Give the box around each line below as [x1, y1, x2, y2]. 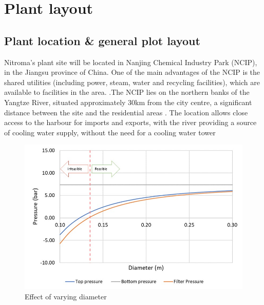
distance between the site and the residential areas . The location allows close [4, 107, 248, 117]
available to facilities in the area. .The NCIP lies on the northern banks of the [4, 87, 250, 97]
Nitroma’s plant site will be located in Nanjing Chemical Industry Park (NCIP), [4, 56, 257, 67]
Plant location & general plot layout [4, 32, 200, 48]
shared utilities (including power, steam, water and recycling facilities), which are [4, 76, 260, 87]
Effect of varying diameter [25, 291, 107, 302]
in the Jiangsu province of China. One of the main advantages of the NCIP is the [4, 67, 260, 77]
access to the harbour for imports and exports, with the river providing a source [4, 117, 257, 128]
